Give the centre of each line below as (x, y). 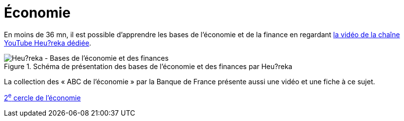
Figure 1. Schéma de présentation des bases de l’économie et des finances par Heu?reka (148, 66)
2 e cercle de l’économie (42, 97)
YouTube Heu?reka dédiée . (48, 43)
